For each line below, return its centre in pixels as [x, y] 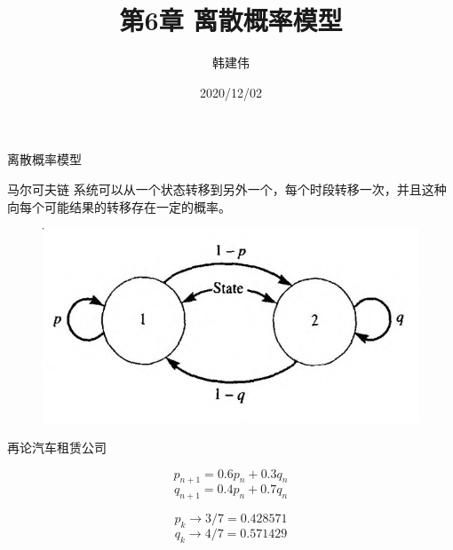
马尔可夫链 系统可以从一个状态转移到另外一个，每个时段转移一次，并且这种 [227, 189]
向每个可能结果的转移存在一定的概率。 [119, 206]
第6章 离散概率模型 [231, 20]
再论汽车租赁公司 [57, 448]
